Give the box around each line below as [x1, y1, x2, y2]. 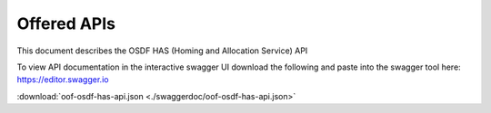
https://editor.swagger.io [16, 74, 109, 85]
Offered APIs [16, 14, 116, 33]
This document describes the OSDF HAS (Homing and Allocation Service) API [16, 45, 308, 56]
